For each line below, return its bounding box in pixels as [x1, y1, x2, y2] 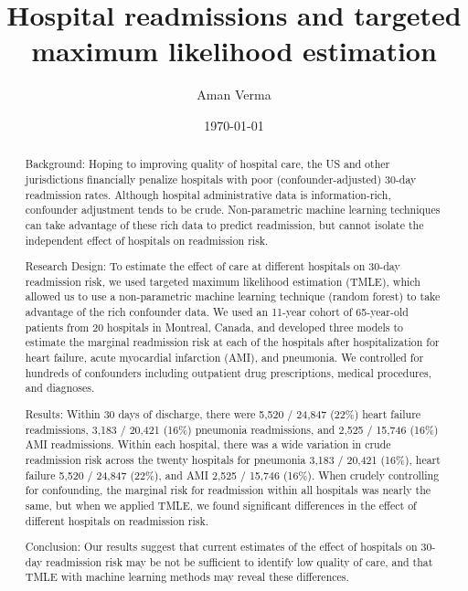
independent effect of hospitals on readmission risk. [25, 232, 269, 248]
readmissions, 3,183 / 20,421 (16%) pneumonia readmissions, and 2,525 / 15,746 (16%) [25, 421, 439, 437]
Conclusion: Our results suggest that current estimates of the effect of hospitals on [25, 539, 418, 554]
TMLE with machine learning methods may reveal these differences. [25, 569, 349, 585]
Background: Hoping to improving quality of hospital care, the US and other [25, 156, 390, 172]
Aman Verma [197, 85, 271, 104]
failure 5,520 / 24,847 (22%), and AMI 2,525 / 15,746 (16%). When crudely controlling [25, 467, 440, 482]
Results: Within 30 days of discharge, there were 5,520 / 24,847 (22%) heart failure [25, 406, 421, 421]
